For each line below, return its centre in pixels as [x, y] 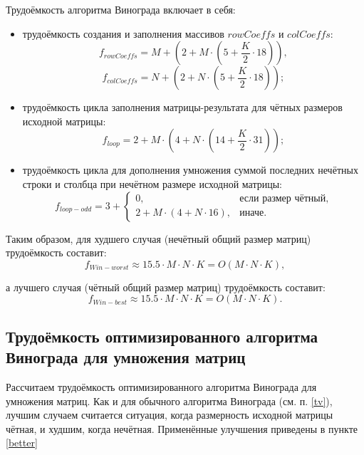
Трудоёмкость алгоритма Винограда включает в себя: [121, 9]
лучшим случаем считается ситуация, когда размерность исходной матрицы [170, 415]
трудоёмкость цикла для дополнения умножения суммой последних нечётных [190, 170]
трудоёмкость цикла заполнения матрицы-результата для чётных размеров [182, 107]
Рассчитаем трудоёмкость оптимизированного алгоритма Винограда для [161, 386]
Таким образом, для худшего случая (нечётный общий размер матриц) [158, 238]
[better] [22, 443]
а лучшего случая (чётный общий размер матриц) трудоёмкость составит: [166, 287]
